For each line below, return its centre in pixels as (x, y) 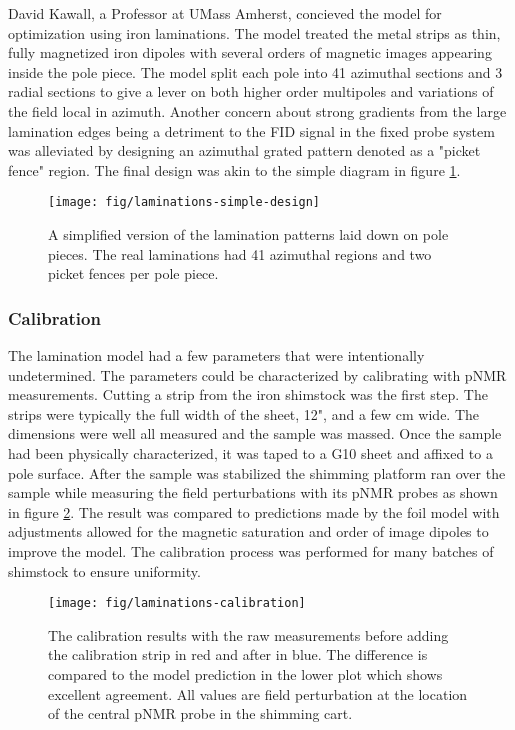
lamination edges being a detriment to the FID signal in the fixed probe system (251, 130)
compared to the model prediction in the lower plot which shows (245, 673)
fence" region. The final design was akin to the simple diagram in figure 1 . (234, 169)
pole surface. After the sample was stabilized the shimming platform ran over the (257, 472)
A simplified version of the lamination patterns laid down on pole (248, 234)
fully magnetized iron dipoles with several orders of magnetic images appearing (250, 52)
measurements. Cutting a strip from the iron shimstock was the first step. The (248, 394)
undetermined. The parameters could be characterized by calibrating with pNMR (257, 374)
